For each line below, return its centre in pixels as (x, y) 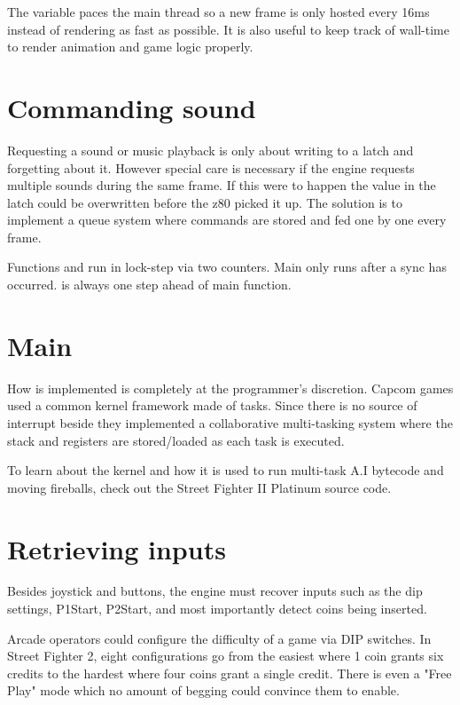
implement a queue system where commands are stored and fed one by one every (227, 220)
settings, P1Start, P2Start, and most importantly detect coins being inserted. (217, 609)
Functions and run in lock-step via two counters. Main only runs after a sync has (227, 267)
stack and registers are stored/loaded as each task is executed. (176, 440)
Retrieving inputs (117, 548)
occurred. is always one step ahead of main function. (149, 285)
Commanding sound (132, 107)
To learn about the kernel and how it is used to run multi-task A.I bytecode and (226, 470)
